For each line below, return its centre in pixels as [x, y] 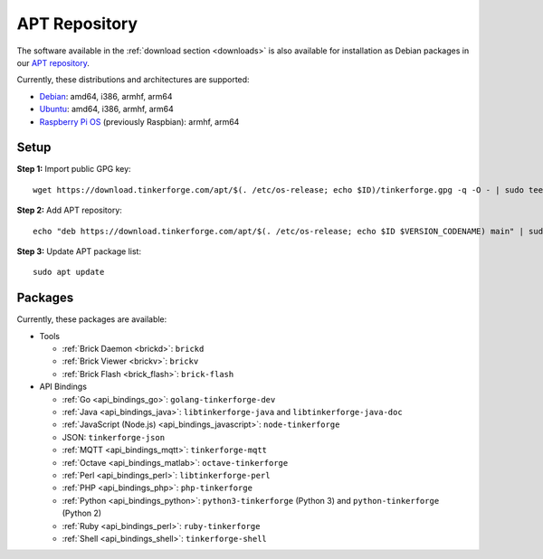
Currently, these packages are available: [92, 319]
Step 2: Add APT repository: [69, 210]
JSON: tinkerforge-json [114, 437]
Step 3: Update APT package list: [79, 251]
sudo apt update [69, 272]
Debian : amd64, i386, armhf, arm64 [106, 96]
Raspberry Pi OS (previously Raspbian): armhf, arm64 [139, 121]
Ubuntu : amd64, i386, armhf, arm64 [106, 109]
